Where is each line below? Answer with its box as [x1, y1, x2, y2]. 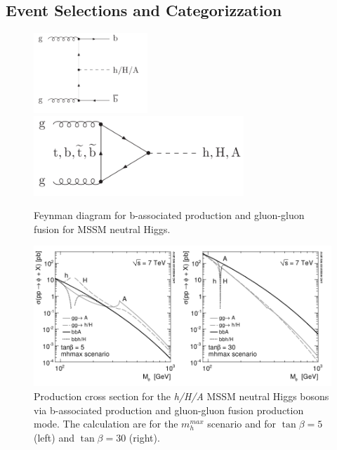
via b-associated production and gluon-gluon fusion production [34, 402, 304, 417]
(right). [128, 430, 160, 444]
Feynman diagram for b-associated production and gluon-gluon [34, 208, 305, 223]
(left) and [34, 430, 74, 444]
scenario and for [207, 416, 277, 431]
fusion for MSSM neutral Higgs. [34, 221, 171, 236]
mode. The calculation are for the [34, 416, 178, 431]
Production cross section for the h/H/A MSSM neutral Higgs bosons [34, 388, 329, 403]
